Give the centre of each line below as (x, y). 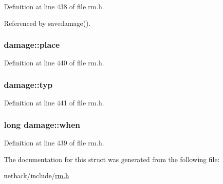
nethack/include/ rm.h (37, 175)
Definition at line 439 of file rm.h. (54, 143)
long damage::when (42, 124)
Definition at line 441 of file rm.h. (54, 103)
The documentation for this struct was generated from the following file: (112, 159)
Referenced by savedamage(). (47, 23)
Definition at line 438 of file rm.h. (54, 6)
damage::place (32, 45)
